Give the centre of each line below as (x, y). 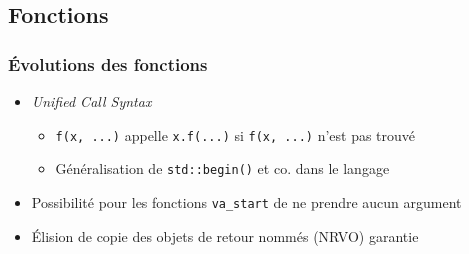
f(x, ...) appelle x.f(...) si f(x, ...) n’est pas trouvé (235, 134)
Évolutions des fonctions (108, 63)
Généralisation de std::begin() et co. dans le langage (222, 168)
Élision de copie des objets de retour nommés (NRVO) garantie (225, 235)
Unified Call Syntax (91, 101)
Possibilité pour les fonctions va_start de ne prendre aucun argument (246, 201)
